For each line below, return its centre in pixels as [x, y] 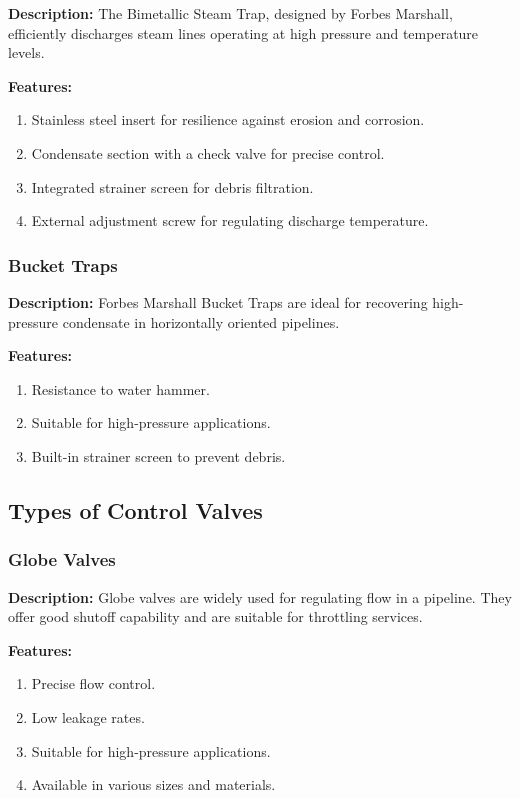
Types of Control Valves [135, 509]
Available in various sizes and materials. [153, 784]
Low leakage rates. [88, 716]
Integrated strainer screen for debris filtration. [172, 186]
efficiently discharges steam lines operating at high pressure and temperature [243, 32]
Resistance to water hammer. [120, 388]
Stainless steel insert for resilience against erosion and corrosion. [228, 119]
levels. [26, 52]
